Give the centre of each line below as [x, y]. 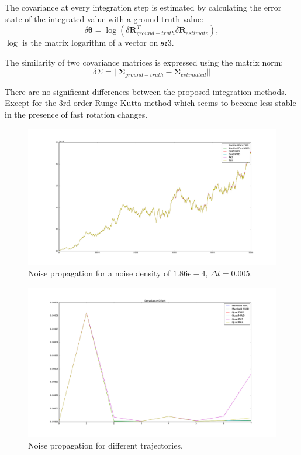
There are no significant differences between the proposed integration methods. [146, 91]
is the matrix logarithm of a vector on [90, 42]
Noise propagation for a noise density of [99, 273]
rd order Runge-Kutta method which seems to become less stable [179, 103]
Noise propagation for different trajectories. [105, 445]
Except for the [31, 103]
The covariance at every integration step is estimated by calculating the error [143, 7]
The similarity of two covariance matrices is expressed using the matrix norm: [144, 62]
